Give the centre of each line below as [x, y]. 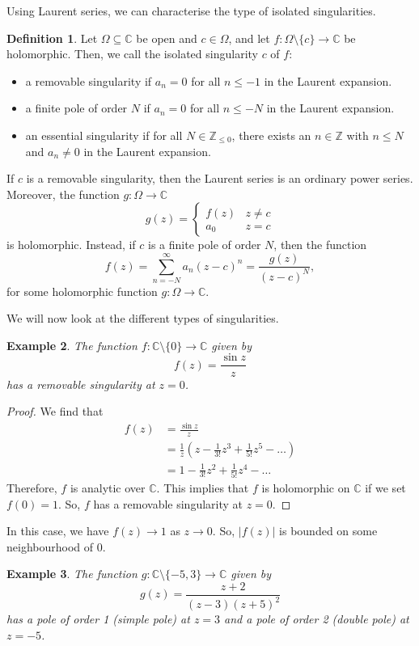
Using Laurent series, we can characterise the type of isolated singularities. [191, 11]
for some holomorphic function [82, 291]
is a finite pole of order [205, 245]
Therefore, [32, 487]
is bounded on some [328, 531]
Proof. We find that [55, 411]
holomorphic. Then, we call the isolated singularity [132, 54]
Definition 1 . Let [52, 38]
